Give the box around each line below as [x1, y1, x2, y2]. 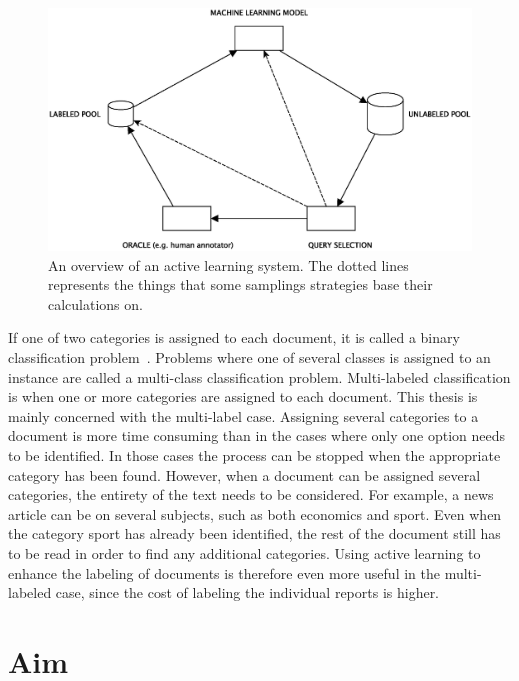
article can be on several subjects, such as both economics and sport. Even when [8, 503, 502, 524]
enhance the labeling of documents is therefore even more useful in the [8, 562, 440, 583]
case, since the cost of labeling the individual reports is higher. [55, 582, 440, 603]
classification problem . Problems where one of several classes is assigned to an [8, 347, 491, 368]
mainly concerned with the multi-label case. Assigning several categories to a [8, 405, 479, 426]
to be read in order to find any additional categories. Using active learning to [8, 542, 481, 563]
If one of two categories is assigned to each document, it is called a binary [8, 327, 460, 348]
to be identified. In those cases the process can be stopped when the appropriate [8, 444, 501, 465]
